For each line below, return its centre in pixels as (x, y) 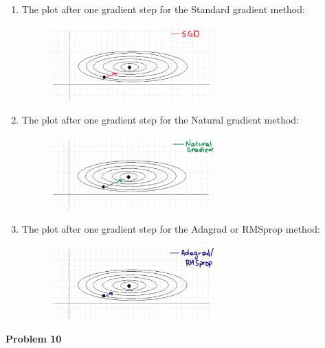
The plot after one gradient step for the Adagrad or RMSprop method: (171, 228)
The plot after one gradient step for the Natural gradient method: (160, 119)
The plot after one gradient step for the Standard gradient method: (163, 9)
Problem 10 (34, 338)
